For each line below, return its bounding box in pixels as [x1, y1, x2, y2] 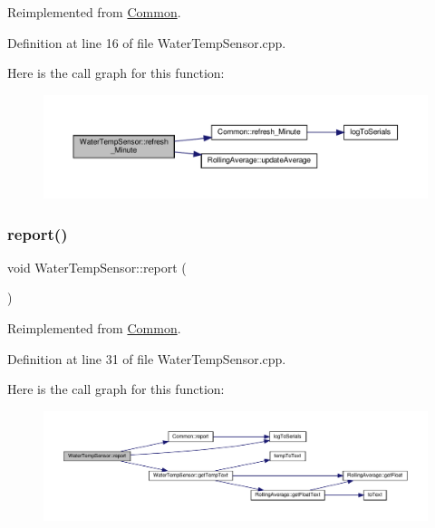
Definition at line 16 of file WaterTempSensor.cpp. [7, 33, 286, 52]
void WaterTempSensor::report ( [7, 257, 187, 276]
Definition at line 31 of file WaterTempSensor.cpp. [7, 349, 286, 368]
